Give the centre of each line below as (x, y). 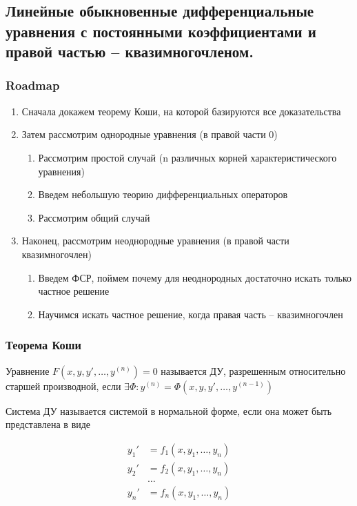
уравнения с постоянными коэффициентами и (161, 31)
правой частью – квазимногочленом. (130, 51)
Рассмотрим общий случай (94, 217)
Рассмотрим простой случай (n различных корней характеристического (187, 157)
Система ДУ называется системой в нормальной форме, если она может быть (169, 410)
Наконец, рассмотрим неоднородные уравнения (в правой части (155, 241)
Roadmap (33, 85)
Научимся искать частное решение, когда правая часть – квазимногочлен (191, 314)
